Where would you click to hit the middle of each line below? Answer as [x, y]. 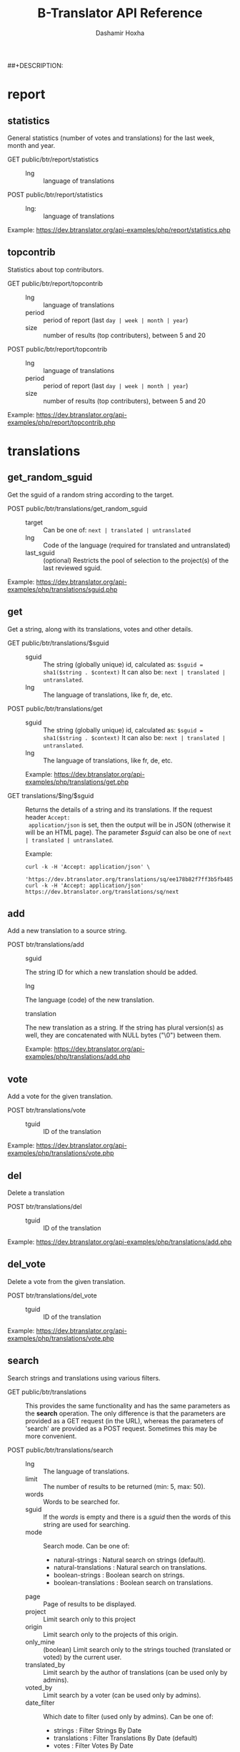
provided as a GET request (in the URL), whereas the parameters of [124, 1420]
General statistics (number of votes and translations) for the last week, [111, 138]
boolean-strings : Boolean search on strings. [119, 1575]
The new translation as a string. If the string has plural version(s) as [124, 1027]
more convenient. [51, 1436]
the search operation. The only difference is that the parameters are [126, 1413]
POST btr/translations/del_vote [52, 1295]
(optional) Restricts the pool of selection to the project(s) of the [136, 560]
